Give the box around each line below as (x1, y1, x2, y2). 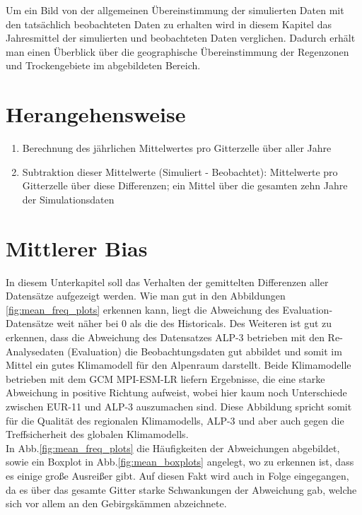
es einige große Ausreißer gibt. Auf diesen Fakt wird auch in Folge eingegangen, (6, 468, 349, 483)
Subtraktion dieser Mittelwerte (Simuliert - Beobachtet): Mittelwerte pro (22, 164, 338, 179)
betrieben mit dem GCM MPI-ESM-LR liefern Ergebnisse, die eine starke (6, 371, 325, 386)
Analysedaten (6, 343, 64, 358)
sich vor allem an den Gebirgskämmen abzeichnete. (6, 496, 227, 511)
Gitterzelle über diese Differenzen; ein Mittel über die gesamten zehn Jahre (22, 178, 348, 193)
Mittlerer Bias (6, 233, 148, 262)
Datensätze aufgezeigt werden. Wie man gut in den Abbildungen (6, 288, 286, 303)
